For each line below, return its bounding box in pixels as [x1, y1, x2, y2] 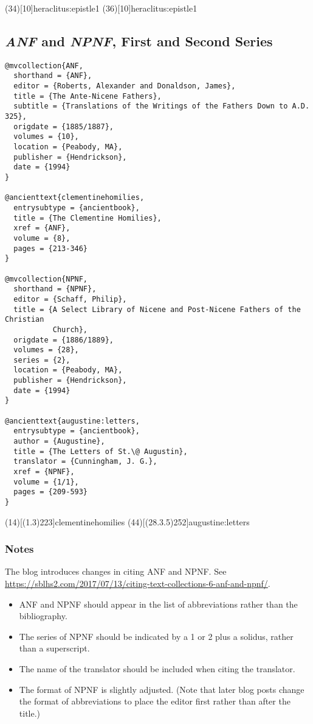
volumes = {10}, [13, 132, 79, 141]
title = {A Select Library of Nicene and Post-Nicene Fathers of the [13, 305, 301, 314]
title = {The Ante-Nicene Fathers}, [13, 91, 162, 101]
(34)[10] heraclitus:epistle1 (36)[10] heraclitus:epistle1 [5, 2, 198, 14]
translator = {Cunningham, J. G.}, [13, 457, 157, 466]
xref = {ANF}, [13, 224, 71, 233]
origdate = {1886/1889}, [13, 335, 114, 344]
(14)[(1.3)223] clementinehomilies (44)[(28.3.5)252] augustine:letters [5, 515, 250, 528]
